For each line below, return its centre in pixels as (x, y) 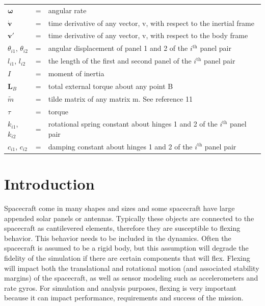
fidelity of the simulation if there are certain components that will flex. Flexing (127, 257)
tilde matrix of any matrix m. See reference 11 (120, 98)
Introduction (49, 184)
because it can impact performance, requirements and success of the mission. (124, 298)
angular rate (67, 10)
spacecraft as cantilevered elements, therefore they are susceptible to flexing (122, 228)
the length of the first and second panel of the (120, 61)
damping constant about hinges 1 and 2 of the (120, 146)
